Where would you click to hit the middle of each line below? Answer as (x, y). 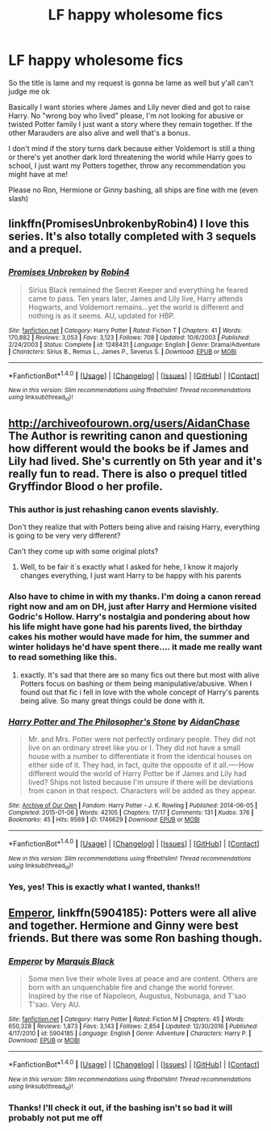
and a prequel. (45, 249)
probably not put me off (56, 1118)
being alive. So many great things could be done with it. (113, 700)
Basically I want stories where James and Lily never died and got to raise (129, 107)
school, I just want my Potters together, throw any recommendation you (127, 165)
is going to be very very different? (65, 536)
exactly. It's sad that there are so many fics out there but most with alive (140, 675)
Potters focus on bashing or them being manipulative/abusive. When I (136, 683)
